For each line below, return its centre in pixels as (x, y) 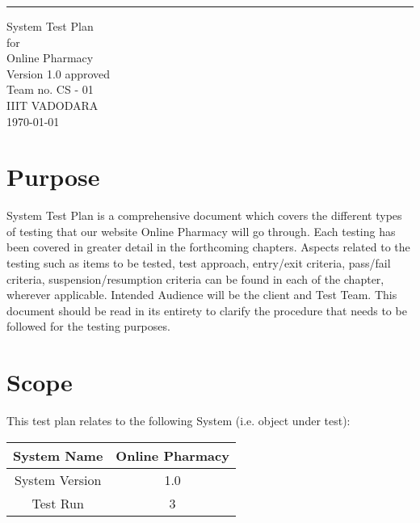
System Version (58, 479)
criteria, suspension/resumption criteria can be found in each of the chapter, (195, 278)
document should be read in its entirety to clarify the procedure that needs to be (207, 310)
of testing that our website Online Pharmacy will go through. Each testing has (201, 231)
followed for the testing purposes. (88, 326)
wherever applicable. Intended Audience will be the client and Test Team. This (202, 295)
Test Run (58, 503)
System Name (58, 455)
